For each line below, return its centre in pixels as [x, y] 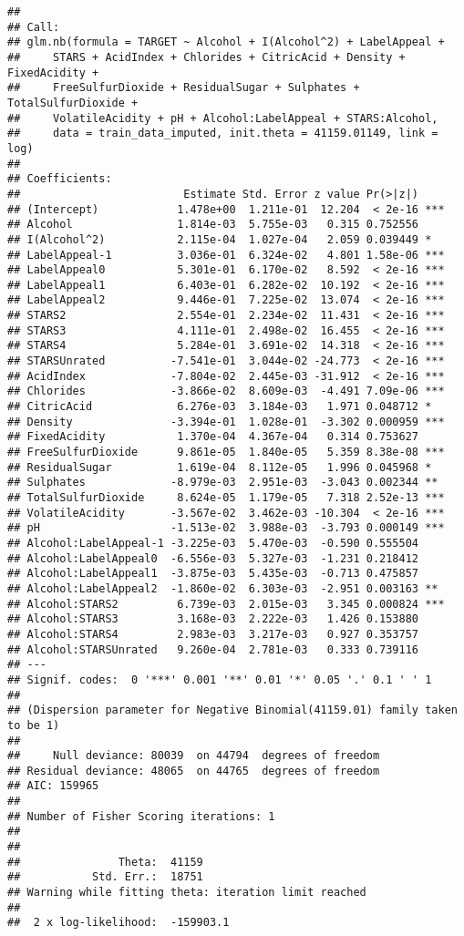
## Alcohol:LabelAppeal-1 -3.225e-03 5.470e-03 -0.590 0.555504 [213, 543]
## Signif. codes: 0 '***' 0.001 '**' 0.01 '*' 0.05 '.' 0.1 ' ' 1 [220, 679]
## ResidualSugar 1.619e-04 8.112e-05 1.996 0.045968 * [220, 467]
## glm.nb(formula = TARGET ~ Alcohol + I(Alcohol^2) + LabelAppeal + [226, 42]
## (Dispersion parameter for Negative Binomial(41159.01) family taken [232, 710]
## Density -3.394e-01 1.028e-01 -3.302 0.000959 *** [226, 422]
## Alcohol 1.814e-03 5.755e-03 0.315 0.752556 [213, 225]
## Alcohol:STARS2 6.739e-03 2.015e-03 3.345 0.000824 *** [226, 604]
